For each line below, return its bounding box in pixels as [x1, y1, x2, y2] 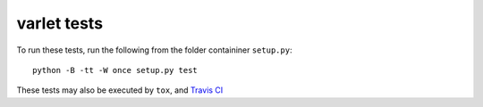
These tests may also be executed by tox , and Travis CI [16, 85, 224, 95]
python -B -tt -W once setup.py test [32, 65, 199, 75]
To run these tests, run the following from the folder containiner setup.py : [16, 45, 292, 55]
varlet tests [16, 13, 103, 33]
